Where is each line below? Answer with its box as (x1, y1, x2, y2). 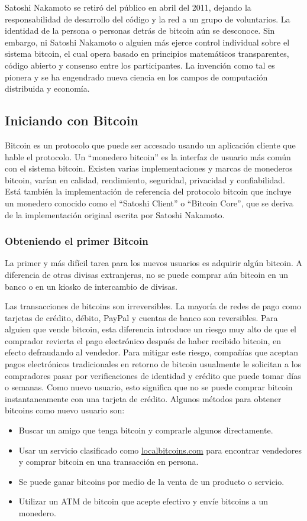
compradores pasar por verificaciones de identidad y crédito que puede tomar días (5, 369, 301, 381)
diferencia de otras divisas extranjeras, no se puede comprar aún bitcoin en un (5, 268, 288, 280)
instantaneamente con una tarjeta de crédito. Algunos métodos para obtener (5, 392, 282, 404)
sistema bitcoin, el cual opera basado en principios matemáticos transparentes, (5, 47, 289, 60)
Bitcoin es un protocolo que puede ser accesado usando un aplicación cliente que (5, 138, 296, 151)
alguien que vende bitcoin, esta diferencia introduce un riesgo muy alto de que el (5, 323, 296, 335)
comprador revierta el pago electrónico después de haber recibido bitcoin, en (5, 334, 282, 347)
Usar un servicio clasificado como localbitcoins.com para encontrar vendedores (18, 444, 302, 456)
